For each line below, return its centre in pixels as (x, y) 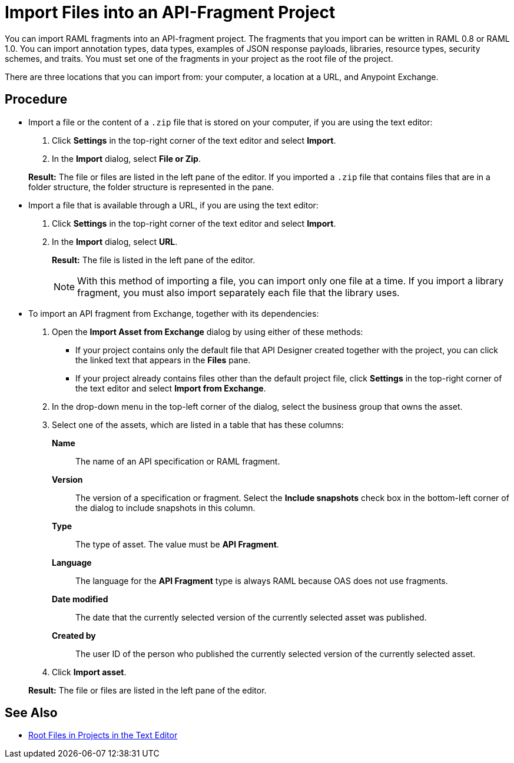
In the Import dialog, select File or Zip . (126, 158)
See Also (31, 713)
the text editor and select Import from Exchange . (171, 388)
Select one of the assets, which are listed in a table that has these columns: (198, 424)
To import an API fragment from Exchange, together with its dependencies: (174, 313)
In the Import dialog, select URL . (115, 241)
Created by (74, 635)
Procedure (36, 99)
